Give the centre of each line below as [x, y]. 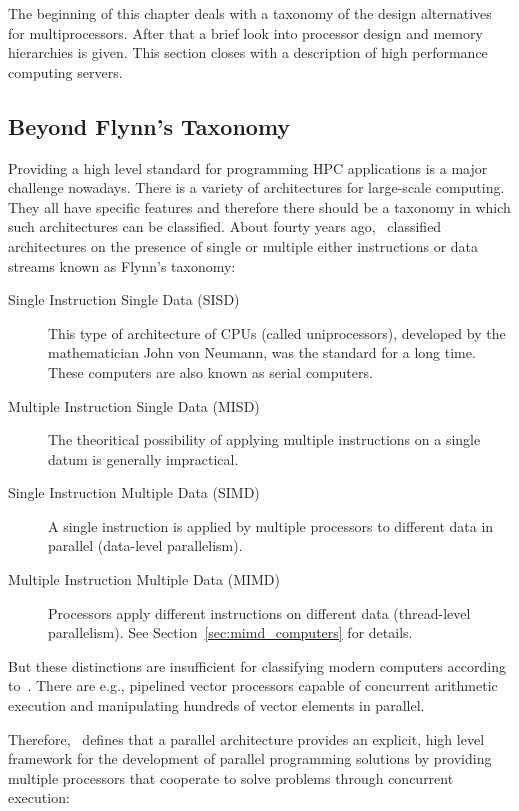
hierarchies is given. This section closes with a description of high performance [248, 52]
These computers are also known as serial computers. [210, 371]
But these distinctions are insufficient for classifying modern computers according [257, 665]
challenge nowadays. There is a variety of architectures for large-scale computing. [256, 187]
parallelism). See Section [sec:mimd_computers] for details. [230, 632]
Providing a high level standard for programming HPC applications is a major [248, 167]
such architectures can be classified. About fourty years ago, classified [225, 226]
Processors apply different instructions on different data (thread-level [259, 612]
